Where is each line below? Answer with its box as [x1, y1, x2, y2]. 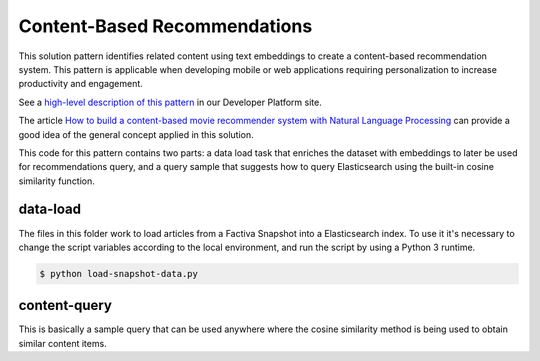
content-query [18, 297, 112, 314]
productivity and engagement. [18, 78, 144, 90]
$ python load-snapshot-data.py [39, 268, 199, 279]
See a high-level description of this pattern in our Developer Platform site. [18, 96, 322, 108]
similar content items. [18, 337, 107, 349]
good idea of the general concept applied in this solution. [18, 128, 254, 140]
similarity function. [18, 175, 95, 187]
